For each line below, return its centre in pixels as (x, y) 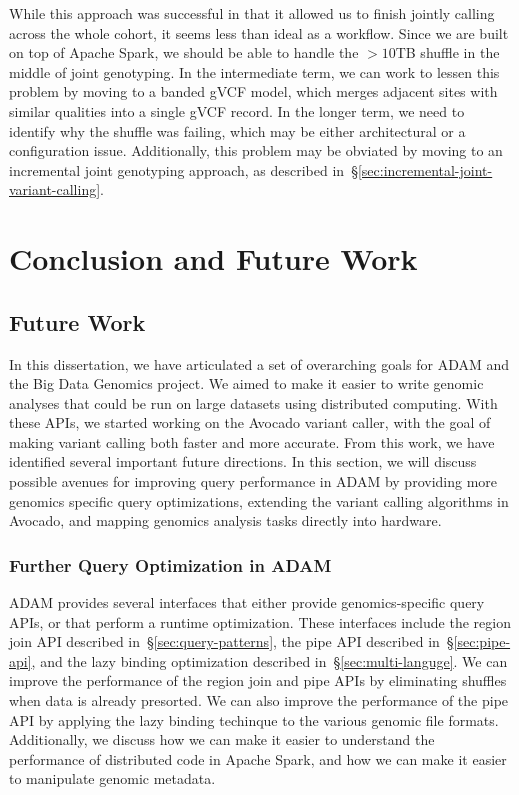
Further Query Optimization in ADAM (170, 564)
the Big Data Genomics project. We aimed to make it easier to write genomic (246, 383)
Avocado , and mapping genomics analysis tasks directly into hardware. (225, 520)
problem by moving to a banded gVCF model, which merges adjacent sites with (253, 91)
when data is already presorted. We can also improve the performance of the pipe (259, 700)
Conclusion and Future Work (213, 258)
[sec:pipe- (482, 641)
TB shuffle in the (447, 52)
